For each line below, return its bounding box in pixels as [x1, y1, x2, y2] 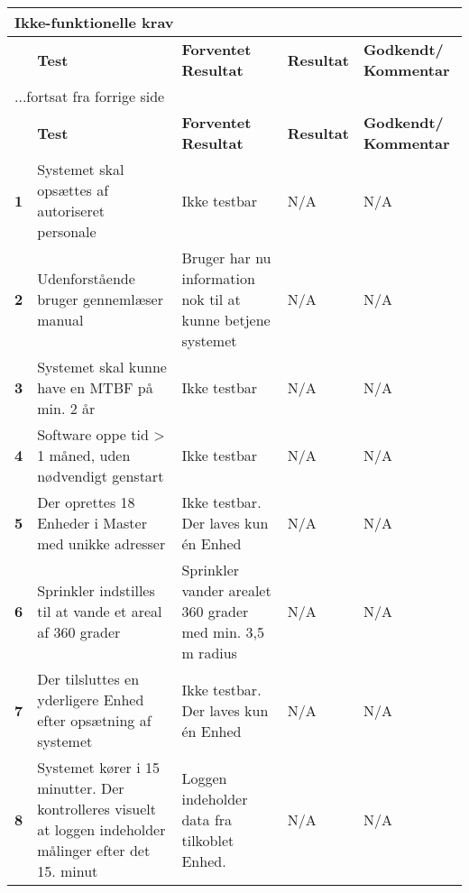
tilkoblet [181, 829, 234, 851]
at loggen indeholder [37, 819, 166, 840]
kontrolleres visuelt [37, 798, 157, 819]
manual [37, 309, 84, 330]
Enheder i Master [37, 512, 147, 533]
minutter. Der [37, 778, 124, 798]
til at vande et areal [37, 601, 162, 621]
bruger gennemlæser [37, 289, 163, 309]
